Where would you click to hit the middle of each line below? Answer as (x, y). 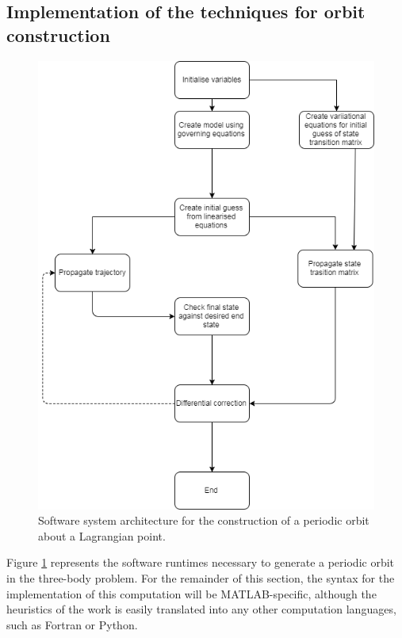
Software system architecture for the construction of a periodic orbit (204, 520)
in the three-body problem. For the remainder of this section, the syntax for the (201, 578)
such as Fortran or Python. (72, 624)
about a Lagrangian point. (102, 535)
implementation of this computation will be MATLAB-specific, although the (191, 593)
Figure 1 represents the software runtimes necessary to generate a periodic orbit (201, 562)
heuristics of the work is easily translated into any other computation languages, (201, 609)
